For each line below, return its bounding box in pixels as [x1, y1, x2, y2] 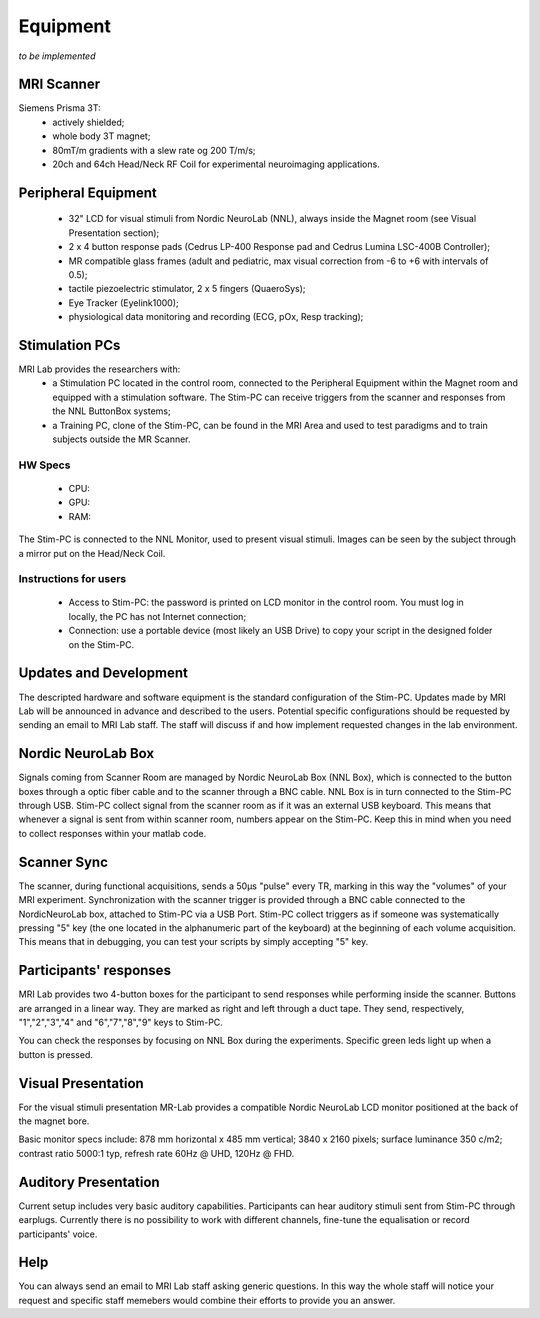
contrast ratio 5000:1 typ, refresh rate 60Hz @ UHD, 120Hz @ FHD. [18, 1147, 295, 1159]
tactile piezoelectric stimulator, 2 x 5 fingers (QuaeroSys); [68, 283, 306, 295]
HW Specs [18, 458, 71, 472]
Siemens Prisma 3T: [18, 102, 101, 114]
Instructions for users [18, 572, 127, 586]
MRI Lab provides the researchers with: [18, 363, 181, 375]
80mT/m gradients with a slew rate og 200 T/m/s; [52, 144, 256, 156]
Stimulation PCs [18, 336, 121, 354]
